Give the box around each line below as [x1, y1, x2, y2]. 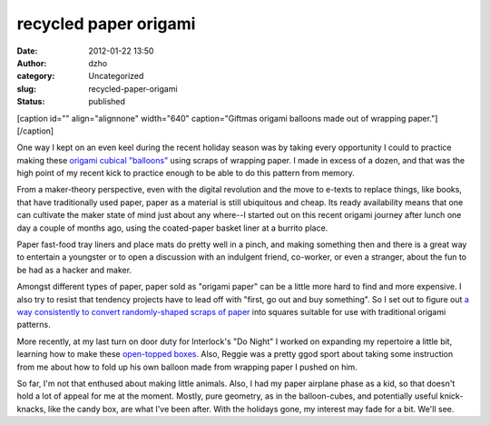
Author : [16, 57, 47, 68]
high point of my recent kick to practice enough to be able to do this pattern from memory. [16, 168, 356, 179]
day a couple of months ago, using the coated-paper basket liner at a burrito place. [16, 222, 328, 233]
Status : [16, 96, 45, 107]
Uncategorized [88, 71, 144, 82]
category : [16, 71, 55, 82]
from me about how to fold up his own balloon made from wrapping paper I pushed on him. [16, 361, 358, 372]
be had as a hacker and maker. [16, 264, 132, 275]
